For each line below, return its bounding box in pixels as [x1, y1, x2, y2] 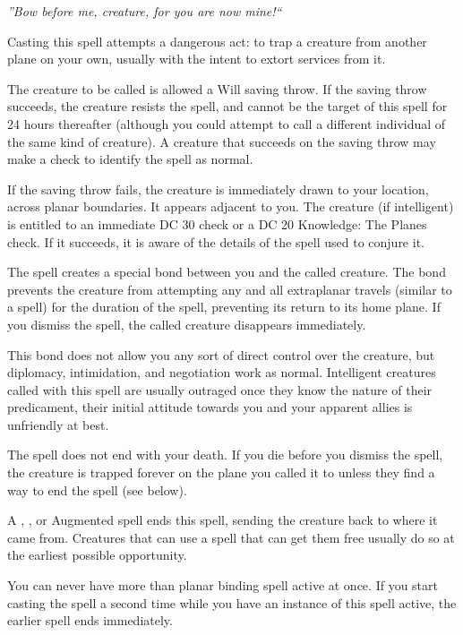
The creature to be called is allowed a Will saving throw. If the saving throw [7, 79, 427, 98]
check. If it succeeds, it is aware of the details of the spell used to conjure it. [7, 232, 424, 251]
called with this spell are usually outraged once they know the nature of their [7, 380, 433, 399]
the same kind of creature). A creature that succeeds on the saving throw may [7, 132, 436, 150]
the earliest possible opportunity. [7, 545, 187, 564]
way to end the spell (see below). [7, 480, 187, 499]
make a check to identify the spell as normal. [7, 150, 253, 168]
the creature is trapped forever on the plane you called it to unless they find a [7, 463, 435, 482]
